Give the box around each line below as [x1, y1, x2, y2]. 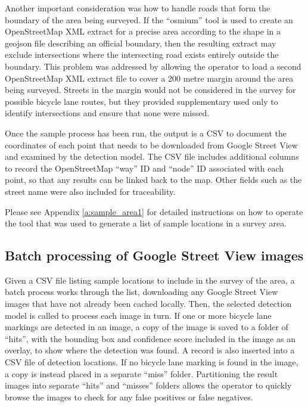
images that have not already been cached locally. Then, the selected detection [5, 297, 292, 310]
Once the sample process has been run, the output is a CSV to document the [5, 126, 287, 139]
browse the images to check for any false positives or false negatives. [5, 390, 253, 403]
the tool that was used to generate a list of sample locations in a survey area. [5, 217, 287, 229]
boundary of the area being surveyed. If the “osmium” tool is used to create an [5, 13, 293, 26]
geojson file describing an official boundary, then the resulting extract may [5, 36, 276, 49]
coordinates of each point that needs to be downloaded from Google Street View [5, 138, 298, 151]
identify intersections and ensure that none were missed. [5, 107, 210, 119]
